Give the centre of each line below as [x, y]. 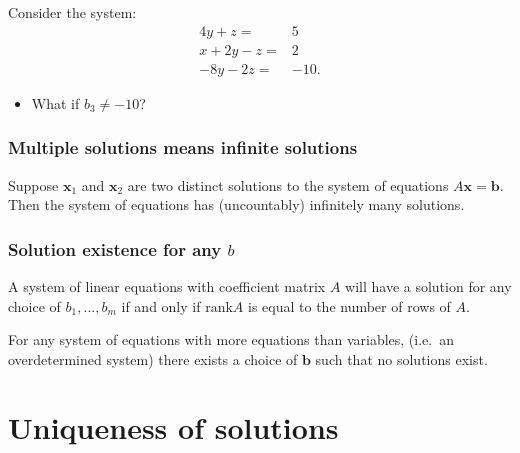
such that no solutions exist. [401, 358]
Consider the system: [72, 12]
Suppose [33, 184]
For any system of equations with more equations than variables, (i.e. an [231, 339]
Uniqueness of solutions [173, 427]
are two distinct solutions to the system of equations [288, 184]
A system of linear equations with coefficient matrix [167, 285]
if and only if [161, 305]
